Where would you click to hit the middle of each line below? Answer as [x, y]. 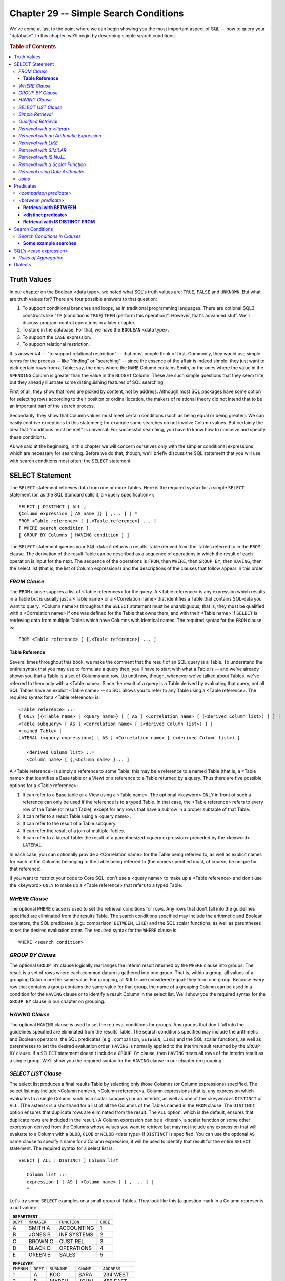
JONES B [39, 1234]
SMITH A [39, 1228]
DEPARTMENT [25, 1217]
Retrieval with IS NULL [42, 157]
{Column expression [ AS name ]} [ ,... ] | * [78, 513]
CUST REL [72, 1241]
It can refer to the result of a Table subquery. [70, 823]
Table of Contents [33, 46]
